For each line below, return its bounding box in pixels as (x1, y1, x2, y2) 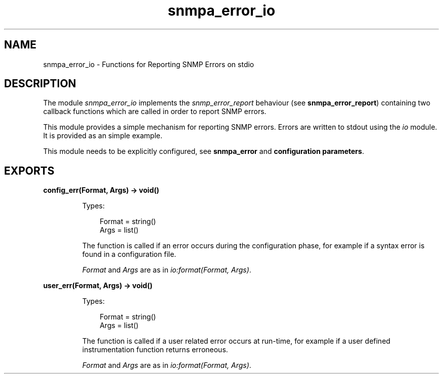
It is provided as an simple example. (43, 131, 162, 140)
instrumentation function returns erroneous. (82, 345, 228, 354)
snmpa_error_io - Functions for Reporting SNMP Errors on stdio (43, 60, 254, 69)
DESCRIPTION (4, 77, 76, 90)
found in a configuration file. (82, 250, 176, 259)
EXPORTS (4, 164, 55, 177)
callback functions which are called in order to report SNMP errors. (43, 107, 267, 116)
